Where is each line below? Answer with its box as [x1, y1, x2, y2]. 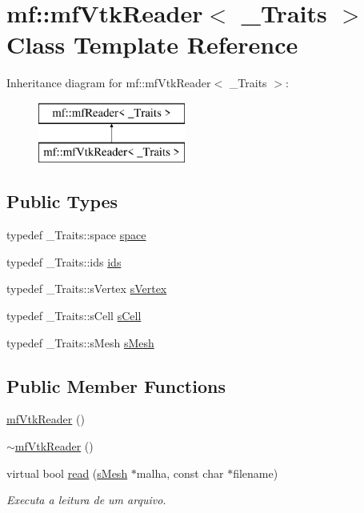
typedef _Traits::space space [6, 226, 146, 243]
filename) [233, 464, 278, 481]
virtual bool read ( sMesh [6, 464, 128, 481]
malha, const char [136, 464, 224, 481]
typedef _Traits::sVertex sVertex [6, 280, 167, 297]
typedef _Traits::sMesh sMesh [6, 334, 154, 351]
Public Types [6, 189, 118, 214]
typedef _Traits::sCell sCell [6, 307, 142, 324]
